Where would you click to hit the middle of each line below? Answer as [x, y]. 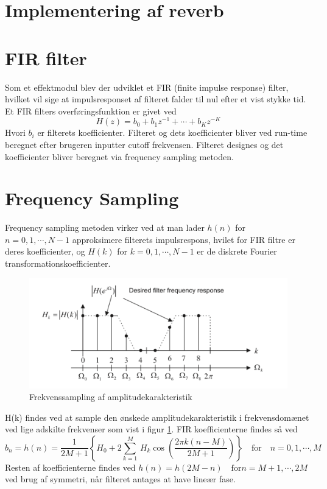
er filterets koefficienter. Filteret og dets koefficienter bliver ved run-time [172, 132]
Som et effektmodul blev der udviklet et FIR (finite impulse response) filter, [147, 87]
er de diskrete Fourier [237, 251]
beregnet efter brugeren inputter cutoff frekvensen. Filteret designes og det [144, 144]
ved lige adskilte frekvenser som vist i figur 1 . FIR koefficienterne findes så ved [151, 429]
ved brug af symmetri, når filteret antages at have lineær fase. [120, 479]
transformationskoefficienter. [58, 263]
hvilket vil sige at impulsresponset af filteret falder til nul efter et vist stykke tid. [156, 99]
